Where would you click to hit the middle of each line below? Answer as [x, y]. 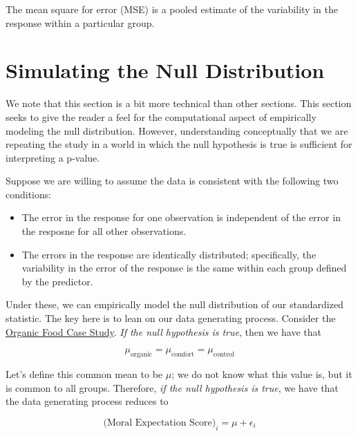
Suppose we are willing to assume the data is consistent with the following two [172, 181]
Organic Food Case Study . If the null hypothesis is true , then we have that [163, 331]
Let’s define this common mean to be [84, 374]
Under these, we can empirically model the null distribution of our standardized [175, 304]
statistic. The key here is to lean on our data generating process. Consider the [171, 318]
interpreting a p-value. [53, 157]
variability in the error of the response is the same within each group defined [184, 268]
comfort [182, 355]
